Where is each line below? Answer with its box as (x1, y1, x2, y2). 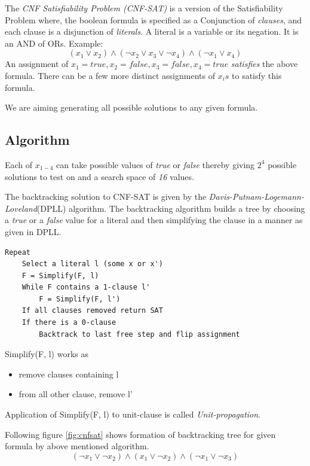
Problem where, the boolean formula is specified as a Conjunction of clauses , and (5, 13, 302, 26)
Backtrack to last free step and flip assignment (39, 330, 240, 339)
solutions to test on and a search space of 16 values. (5, 170, 194, 182)
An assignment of (5, 57, 69, 70)
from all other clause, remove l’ (19, 388, 133, 400)
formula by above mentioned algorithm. (5, 440, 149, 452)
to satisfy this (232, 69, 282, 81)
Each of (5, 158, 33, 170)
